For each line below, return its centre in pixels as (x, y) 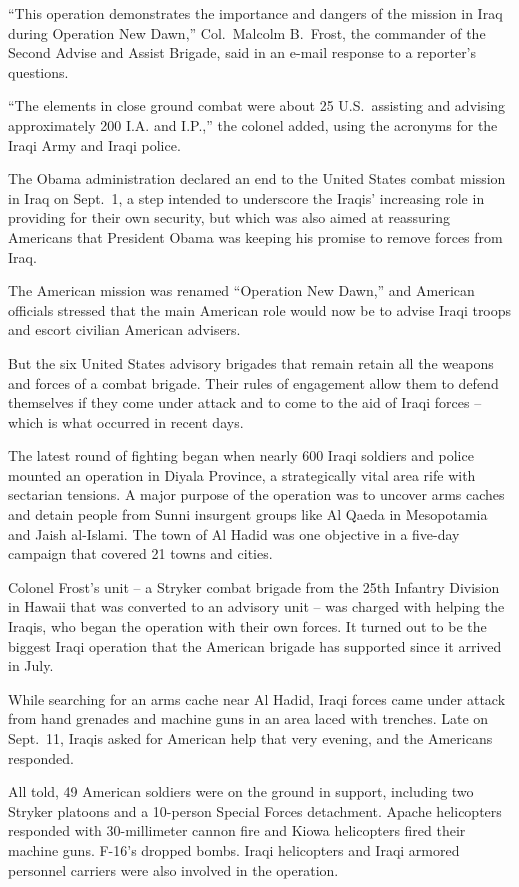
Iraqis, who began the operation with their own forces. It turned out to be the (247, 626)
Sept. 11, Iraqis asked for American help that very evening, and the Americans (250, 738)
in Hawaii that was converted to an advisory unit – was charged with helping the (256, 606)
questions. (38, 71)
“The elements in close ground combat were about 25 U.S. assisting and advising (257, 105)
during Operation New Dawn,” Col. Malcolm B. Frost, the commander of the (247, 32)
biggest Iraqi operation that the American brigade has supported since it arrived (255, 645)
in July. (31, 665)
